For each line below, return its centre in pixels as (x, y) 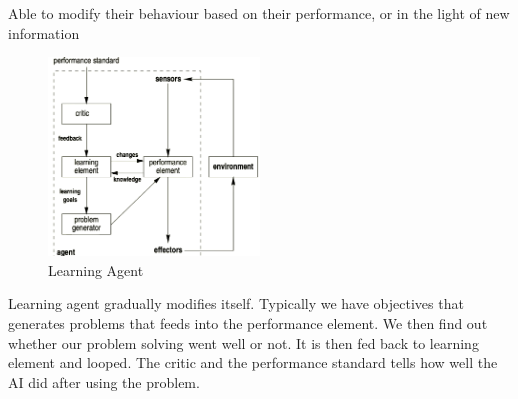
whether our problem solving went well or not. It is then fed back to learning (243, 342)
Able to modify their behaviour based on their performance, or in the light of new (259, 13)
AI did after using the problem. (104, 381)
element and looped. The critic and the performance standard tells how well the (253, 362)
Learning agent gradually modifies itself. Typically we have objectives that (236, 303)
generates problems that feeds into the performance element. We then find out (248, 323)
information (44, 32)
